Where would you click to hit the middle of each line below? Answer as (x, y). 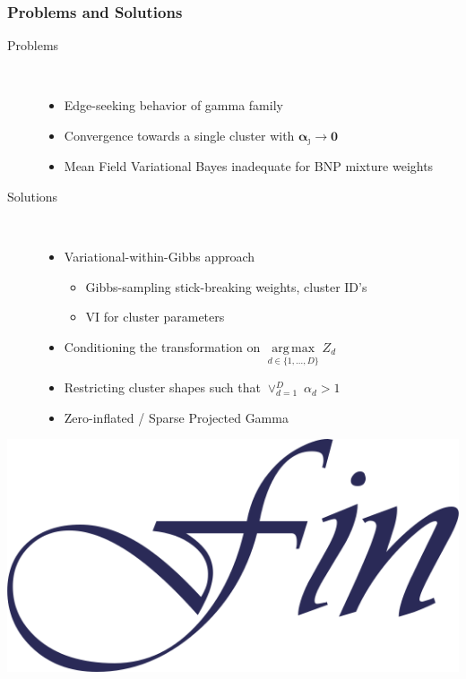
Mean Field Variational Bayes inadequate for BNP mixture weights (249, 166)
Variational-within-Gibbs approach (160, 257)
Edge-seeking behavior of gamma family (173, 105)
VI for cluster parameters (155, 317)
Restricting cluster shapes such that (162, 387)
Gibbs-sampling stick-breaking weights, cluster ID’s (226, 286)
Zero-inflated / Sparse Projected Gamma (176, 417)
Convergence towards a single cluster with (179, 135)
